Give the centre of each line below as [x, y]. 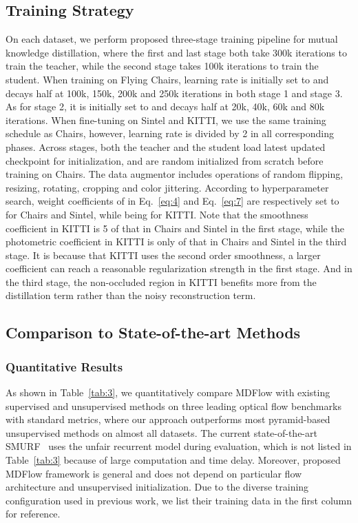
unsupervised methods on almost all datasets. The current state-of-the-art [161, 432]
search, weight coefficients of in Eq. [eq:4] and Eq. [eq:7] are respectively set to [172, 201]
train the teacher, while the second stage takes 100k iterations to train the [162, 66]
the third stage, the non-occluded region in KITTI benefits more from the [161, 281]
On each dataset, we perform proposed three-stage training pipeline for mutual [172, 39]
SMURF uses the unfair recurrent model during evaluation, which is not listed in [179, 446]
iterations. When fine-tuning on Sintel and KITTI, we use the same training [166, 120]
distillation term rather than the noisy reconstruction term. [131, 295]
